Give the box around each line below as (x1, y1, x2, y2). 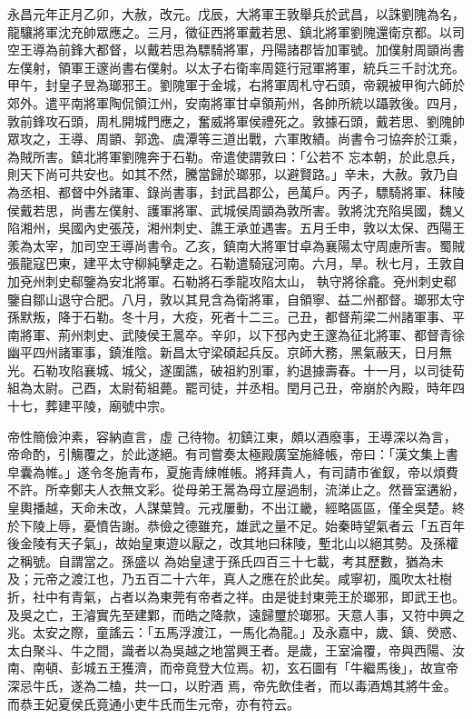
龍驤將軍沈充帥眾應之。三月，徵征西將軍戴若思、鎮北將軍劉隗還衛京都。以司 (7, 22, 465, 41)
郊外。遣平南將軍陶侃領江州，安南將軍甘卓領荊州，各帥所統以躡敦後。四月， (7, 93, 465, 112)
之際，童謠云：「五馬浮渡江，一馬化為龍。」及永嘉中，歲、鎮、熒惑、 (57, 623, 465, 642)
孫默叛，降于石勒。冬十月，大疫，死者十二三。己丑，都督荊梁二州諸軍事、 (7, 307, 452, 326)
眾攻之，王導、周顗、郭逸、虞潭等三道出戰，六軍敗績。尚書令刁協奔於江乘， (7, 129, 465, 148)
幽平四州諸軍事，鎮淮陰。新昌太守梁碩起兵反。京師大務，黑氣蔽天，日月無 (7, 343, 452, 362)
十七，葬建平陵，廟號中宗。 (7, 396, 172, 415)
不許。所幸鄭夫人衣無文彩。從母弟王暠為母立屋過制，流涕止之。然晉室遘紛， (7, 480, 465, 499)
